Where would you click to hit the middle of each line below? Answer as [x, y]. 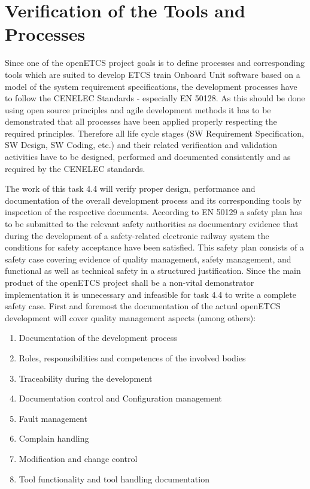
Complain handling [54, 438]
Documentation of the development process [98, 338]
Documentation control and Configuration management [120, 398]
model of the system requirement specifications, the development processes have [151, 86]
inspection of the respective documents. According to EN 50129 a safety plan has [154, 212]
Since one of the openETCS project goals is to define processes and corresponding [155, 63]
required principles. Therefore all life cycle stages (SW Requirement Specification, [154, 133]
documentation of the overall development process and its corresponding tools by [153, 200]
